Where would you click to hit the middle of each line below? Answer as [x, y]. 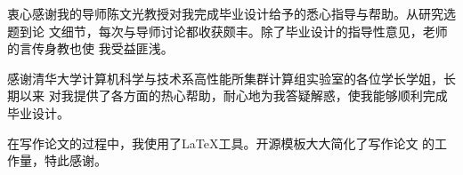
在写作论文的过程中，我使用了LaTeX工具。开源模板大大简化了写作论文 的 [221, 143]
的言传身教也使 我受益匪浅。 [90, 48]
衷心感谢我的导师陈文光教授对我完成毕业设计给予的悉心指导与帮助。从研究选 [231, 13]
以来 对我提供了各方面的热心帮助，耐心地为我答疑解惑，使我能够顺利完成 [233, 95]
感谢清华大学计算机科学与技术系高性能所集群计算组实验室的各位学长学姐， [225, 78]
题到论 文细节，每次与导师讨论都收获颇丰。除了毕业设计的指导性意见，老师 [227, 31]
